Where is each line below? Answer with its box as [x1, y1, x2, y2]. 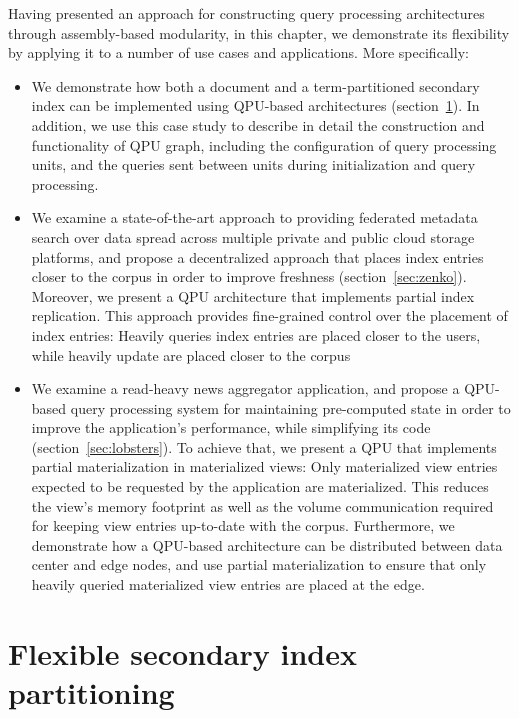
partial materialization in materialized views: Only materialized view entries [31, 456, 498, 477]
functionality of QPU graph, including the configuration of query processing [31, 134, 497, 155]
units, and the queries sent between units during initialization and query [31, 154, 476, 175]
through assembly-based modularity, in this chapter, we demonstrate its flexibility [8, 22, 510, 43]
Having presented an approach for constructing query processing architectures [8, 3, 485, 23]
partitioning [8, 672, 175, 712]
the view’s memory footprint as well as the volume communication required [31, 495, 494, 516]
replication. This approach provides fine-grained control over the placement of [31, 305, 508, 326]
